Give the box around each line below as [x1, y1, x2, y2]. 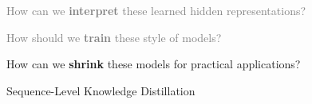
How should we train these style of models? [6, 29, 222, 45]
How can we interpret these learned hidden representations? [6, 2, 306, 18]
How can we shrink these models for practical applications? [6, 56, 301, 72]
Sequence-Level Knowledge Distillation [6, 82, 195, 98]
